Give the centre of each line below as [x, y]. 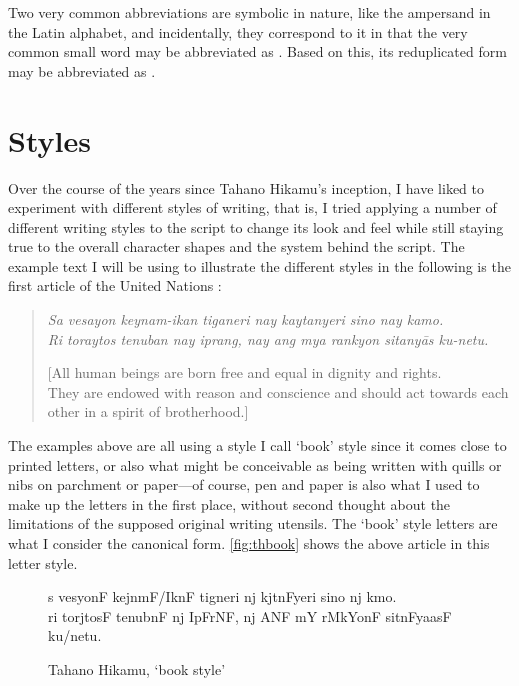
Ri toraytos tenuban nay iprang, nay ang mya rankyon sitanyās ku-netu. [268, 338]
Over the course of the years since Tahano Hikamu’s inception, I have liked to [246, 187]
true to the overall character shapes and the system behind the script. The [236, 246]
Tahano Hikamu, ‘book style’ [137, 668]
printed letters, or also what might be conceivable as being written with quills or [255, 464]
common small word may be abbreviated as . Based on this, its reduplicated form [257, 51]
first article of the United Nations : [115, 285]
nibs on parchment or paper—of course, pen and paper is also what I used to [244, 484]
